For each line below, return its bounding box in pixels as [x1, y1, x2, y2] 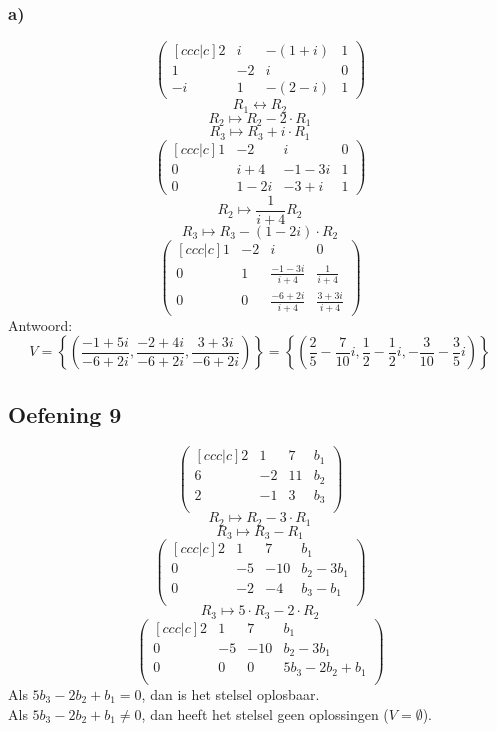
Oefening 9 [8, 398, 122, 429]
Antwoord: [8, 314, 73, 335]
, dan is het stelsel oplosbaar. [141, 684, 320, 705]
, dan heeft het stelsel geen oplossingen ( [141, 703, 389, 724]
